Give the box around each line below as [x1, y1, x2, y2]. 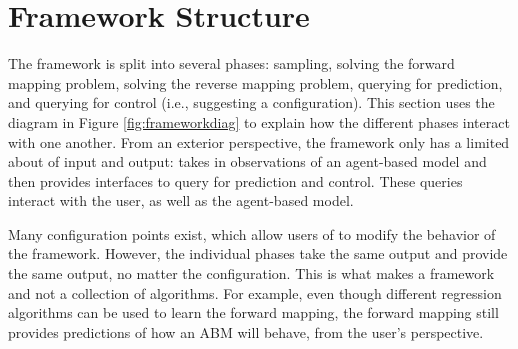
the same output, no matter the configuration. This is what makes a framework [8, 263, 495, 284]
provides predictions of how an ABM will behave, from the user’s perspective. [8, 321, 484, 342]
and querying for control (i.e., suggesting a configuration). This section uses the [8, 92, 495, 113]
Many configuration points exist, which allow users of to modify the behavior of [8, 223, 496, 244]
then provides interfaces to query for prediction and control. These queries [8, 170, 463, 191]
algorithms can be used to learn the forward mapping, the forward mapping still [8, 302, 499, 323]
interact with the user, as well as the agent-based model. [8, 190, 354, 211]
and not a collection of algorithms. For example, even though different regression [8, 282, 502, 303]
